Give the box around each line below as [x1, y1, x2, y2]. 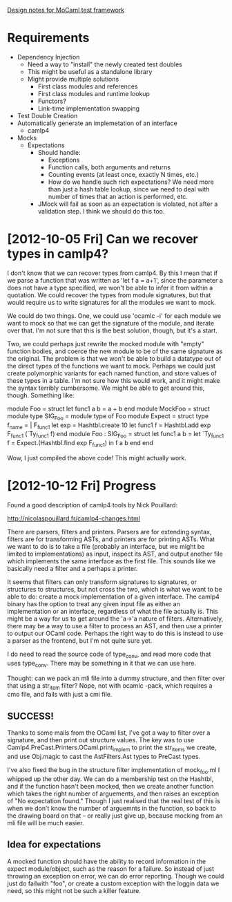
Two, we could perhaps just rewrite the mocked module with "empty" [7, 339, 205, 348]
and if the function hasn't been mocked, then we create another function [7, 782, 214, 790]
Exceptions [48, 156, 80, 164]
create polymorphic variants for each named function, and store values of [7, 369, 217, 377]
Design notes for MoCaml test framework [7, 6, 125, 14]
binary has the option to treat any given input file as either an [7, 600, 181, 608]
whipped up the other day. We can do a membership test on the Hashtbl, [7, 774, 214, 783]
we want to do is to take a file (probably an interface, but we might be [7, 543, 205, 550]
